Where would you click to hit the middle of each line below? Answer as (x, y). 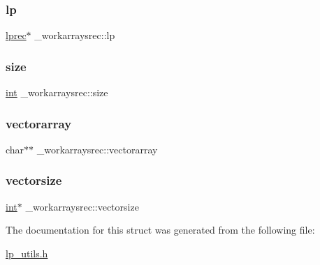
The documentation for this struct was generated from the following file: (160, 230)
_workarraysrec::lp (75, 35)
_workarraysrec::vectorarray (97, 149)
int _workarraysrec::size (57, 92)
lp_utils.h (27, 253)
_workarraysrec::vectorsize (82, 206)
